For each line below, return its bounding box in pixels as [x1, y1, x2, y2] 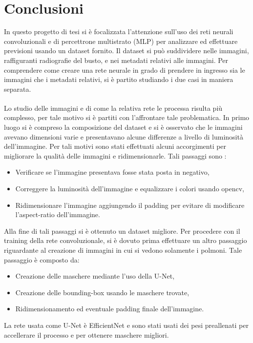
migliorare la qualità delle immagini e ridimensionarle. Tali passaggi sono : [4, 150, 227, 161]
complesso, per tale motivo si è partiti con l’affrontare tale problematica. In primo [4, 112, 250, 122]
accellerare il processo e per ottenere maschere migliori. [4, 329, 169, 340]
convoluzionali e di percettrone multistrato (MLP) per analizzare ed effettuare [4, 36, 238, 46]
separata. [4, 83, 31, 94]
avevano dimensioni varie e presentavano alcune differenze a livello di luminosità [4, 131, 243, 141]
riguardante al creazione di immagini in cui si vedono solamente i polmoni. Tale [4, 245, 242, 255]
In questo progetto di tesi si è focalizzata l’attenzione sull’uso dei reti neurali [4, 26, 233, 37]
